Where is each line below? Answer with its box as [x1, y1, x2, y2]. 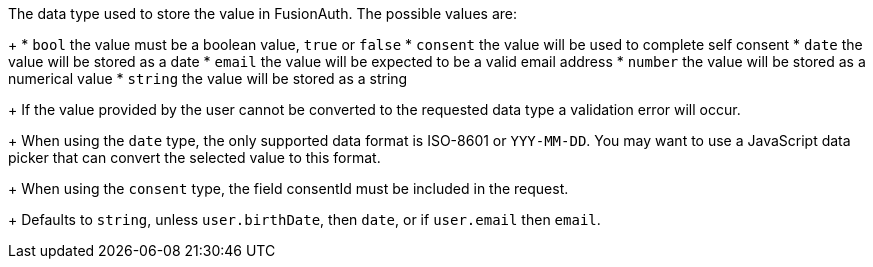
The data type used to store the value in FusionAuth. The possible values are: [8, 5, 517, 22]
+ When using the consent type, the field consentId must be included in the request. [8, 180, 569, 197]
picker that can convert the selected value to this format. [8, 149, 381, 166]
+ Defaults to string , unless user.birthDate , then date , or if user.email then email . [8, 211, 601, 228]
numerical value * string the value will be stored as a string [8, 70, 408, 87]
